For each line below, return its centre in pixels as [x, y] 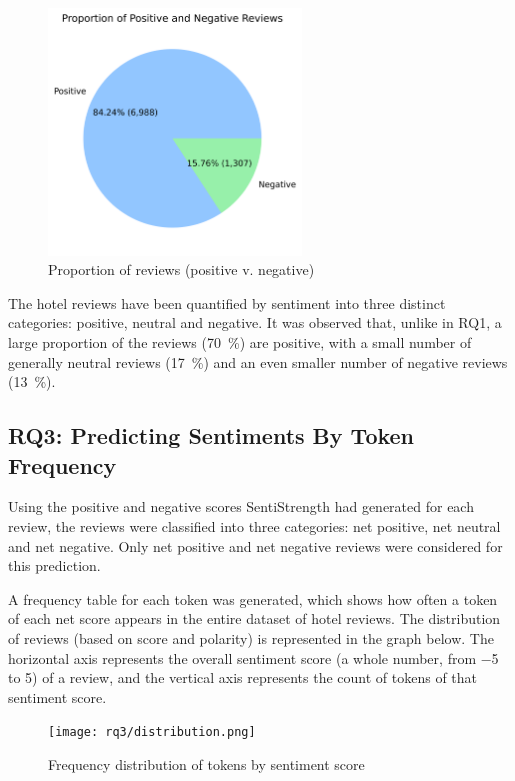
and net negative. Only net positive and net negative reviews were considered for [255, 545]
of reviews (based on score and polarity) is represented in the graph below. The [251, 637]
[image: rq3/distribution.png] [152, 732]
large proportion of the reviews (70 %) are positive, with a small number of [240, 342]
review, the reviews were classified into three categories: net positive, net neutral [254, 526]
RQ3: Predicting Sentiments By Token [211, 435]
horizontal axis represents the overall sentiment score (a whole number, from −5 [253, 657]
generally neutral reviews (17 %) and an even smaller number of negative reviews [258, 361]
